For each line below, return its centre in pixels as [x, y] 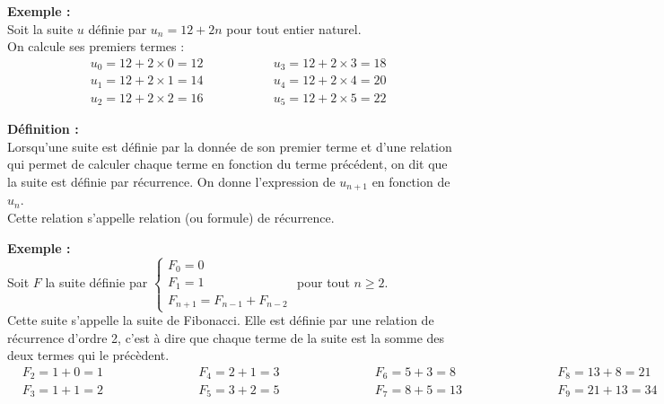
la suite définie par [96, 282]
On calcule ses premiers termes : [96, 46]
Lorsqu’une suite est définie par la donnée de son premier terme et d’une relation [230, 146]
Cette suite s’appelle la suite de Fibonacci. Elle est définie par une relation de [221, 320]
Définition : [43, 129]
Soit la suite [40, 28]
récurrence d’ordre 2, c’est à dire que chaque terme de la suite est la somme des [226, 337]
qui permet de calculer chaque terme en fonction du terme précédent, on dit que [227, 164]
